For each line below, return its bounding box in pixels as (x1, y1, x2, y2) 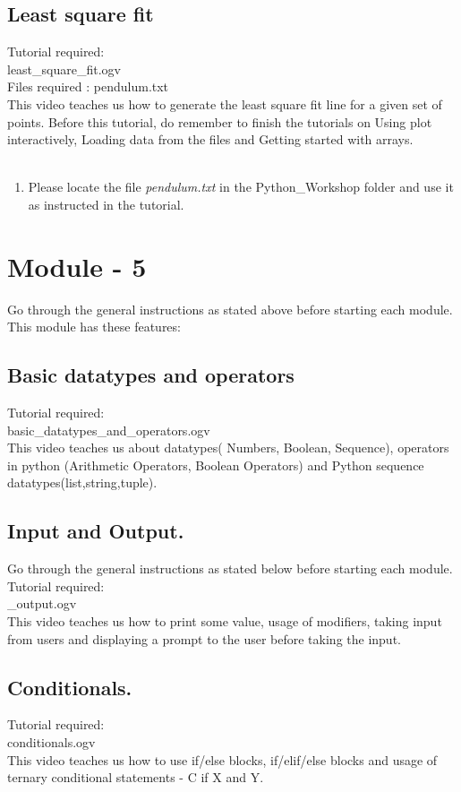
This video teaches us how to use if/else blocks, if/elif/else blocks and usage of (7, 750, 438, 769)
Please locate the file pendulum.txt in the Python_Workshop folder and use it (28, 177, 454, 196)
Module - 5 (7, 247, 147, 284)
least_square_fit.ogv (7, 59, 121, 78)
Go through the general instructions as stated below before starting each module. (7, 559, 453, 578)
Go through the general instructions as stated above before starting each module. (7, 299, 453, 318)
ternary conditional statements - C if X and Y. (7, 768, 264, 787)
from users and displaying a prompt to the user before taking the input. (7, 629, 401, 648)
